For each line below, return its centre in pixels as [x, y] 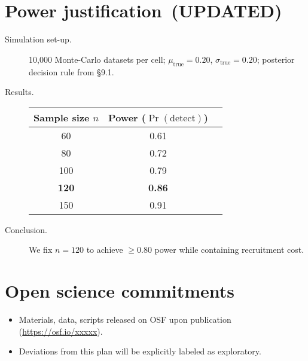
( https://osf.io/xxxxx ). [61, 331]
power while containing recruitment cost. [229, 250]
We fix [41, 250]
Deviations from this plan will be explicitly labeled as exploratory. [140, 351]
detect [183, 118]
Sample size [62, 117]
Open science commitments [120, 291]
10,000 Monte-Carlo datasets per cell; [97, 59]
